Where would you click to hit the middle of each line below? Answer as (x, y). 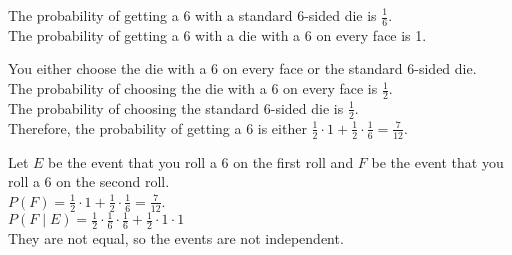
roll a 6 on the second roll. (89, 181)
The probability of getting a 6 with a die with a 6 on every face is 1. (217, 34)
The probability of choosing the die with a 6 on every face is (193, 88)
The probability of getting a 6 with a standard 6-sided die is (192, 15)
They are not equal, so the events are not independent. (176, 237)
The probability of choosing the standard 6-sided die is (176, 107)
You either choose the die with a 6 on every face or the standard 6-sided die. (242, 68)
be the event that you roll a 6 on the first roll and (201, 161)
